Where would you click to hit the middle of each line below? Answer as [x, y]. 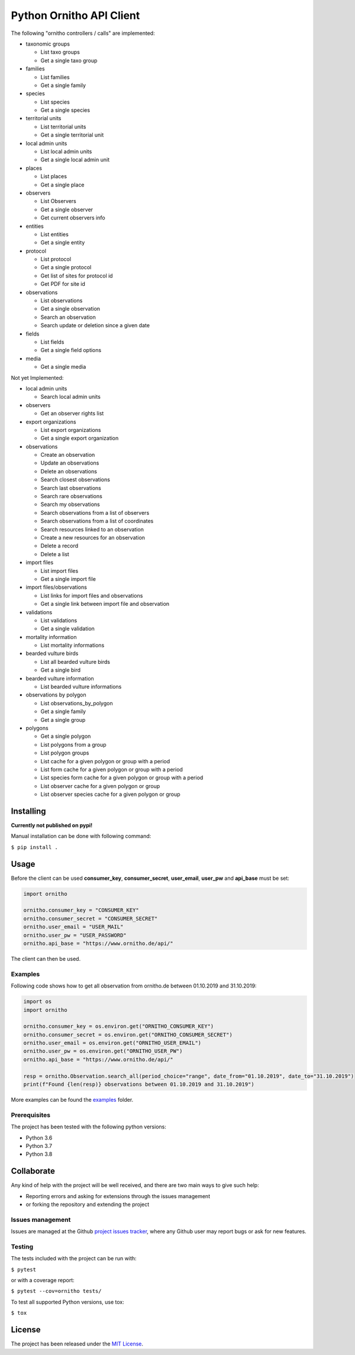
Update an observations [70, 463]
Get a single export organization [80, 438]
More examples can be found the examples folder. [72, 1100]
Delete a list [55, 554]
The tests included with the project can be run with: [74, 1259]
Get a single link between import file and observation [105, 604]
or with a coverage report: [43, 1280]
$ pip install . [35, 847]
